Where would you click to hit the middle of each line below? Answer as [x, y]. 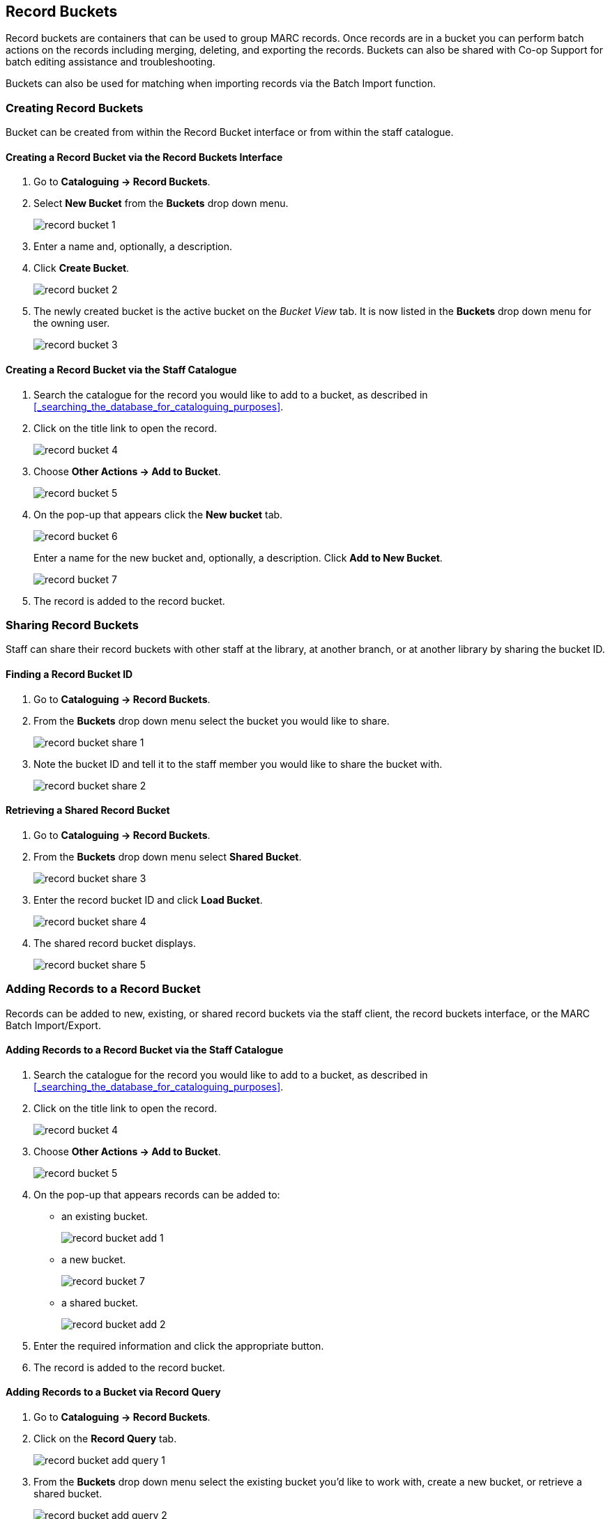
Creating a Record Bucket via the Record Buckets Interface [144, 157]
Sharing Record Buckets [72, 625]
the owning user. [72, 323]
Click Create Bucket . [82, 268]
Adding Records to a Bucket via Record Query [113, 1392]
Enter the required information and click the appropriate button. [179, 1345]
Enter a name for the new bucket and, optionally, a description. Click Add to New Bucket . [238, 557]
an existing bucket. [105, 1216]
